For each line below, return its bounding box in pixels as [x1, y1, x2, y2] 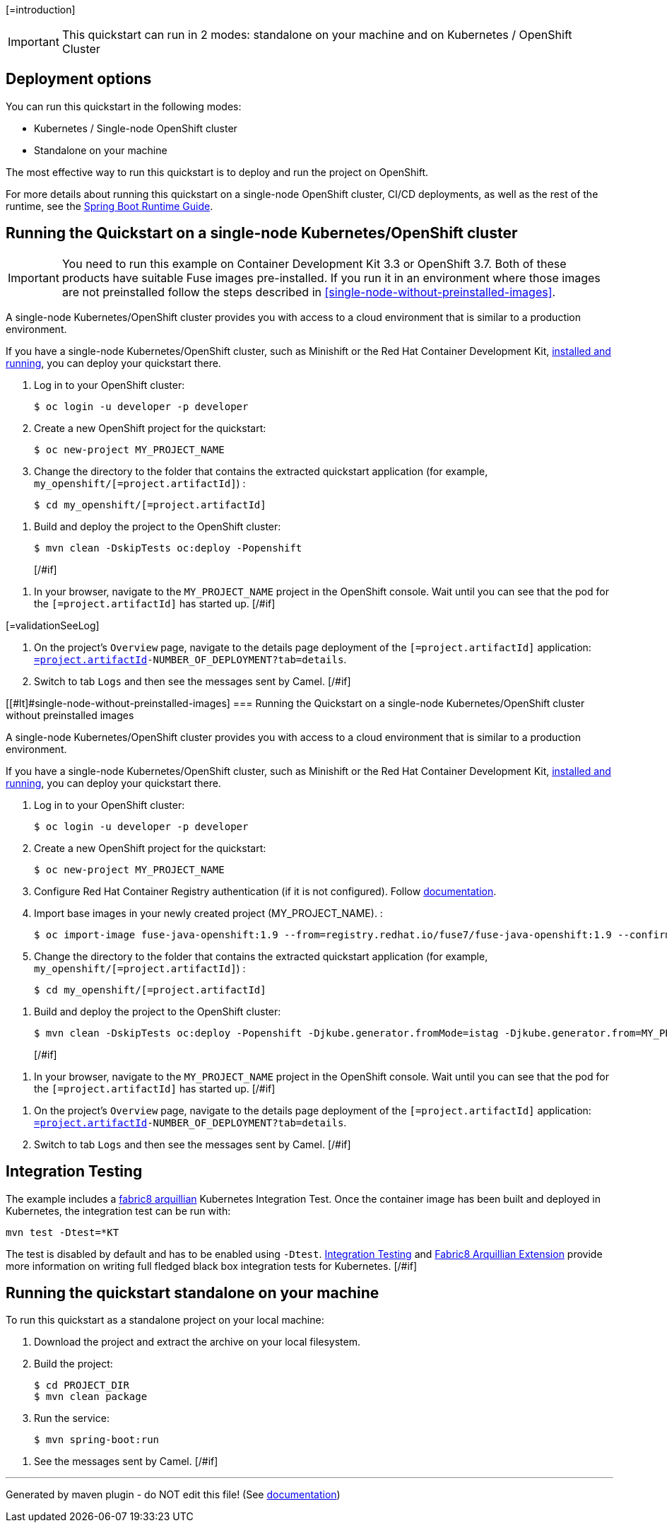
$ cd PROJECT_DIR [34, 1380, 129, 1392]
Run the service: [34, 1412, 110, 1425]
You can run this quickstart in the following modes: [6, 100, 242, 112]
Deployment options [6, 70, 152, 88]
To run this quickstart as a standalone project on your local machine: [6, 1314, 324, 1326]
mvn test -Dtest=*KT [6, 1226, 119, 1238]
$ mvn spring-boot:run [34, 1434, 160, 1446]
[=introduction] [6, 4, 76, 16]
